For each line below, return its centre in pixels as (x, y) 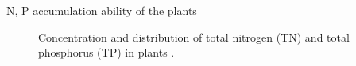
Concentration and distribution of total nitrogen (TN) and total (194, 37)
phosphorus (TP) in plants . (106, 52)
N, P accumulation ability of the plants (102, 10)
